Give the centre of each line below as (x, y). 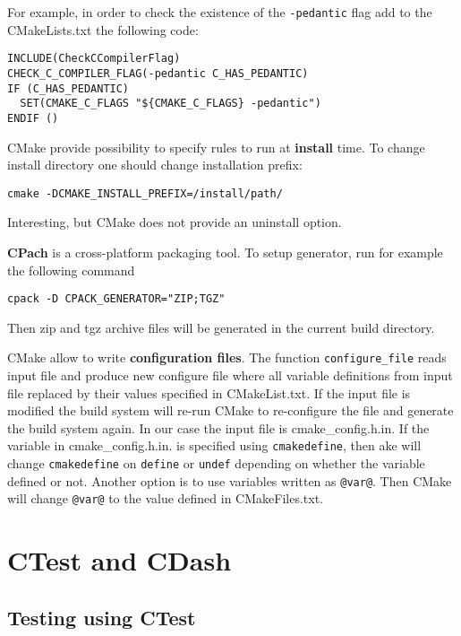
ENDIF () (33, 118)
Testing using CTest (102, 617)
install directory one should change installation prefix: (155, 165)
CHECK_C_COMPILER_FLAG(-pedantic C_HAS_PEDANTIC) (158, 73)
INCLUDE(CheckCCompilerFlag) (94, 59)
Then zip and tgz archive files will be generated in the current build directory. (221, 327)
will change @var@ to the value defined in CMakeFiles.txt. (166, 498)
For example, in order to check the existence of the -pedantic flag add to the (220, 12)
